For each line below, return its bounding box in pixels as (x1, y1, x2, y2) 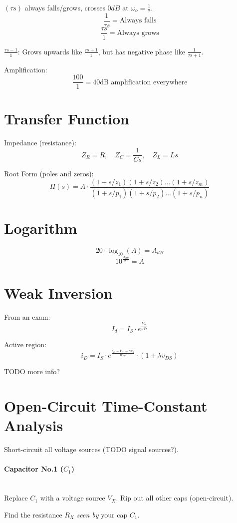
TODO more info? (4, 366, 60, 377)
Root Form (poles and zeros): (4, 168, 94, 179)
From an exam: (4, 312, 50, 322)
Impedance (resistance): (4, 137, 76, 147)
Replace (4, 493, 28, 503)
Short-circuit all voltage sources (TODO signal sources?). (4, 444, 179, 455)
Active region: (4, 339, 46, 350)
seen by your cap (76, 509, 128, 520)
